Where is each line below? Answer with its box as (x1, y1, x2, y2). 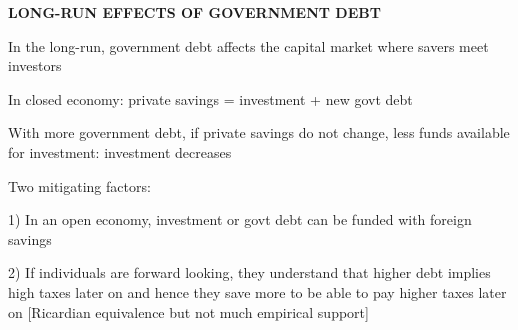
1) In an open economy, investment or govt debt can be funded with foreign (8, 209, 472, 230)
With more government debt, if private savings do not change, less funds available (8, 122, 510, 143)
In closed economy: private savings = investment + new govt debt (8, 88, 413, 109)
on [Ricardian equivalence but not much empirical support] (8, 301, 369, 322)
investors (8, 55, 62, 76)
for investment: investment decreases (8, 141, 232, 162)
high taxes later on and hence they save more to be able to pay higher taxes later (8, 281, 507, 302)
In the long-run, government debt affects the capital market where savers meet (8, 35, 489, 56)
